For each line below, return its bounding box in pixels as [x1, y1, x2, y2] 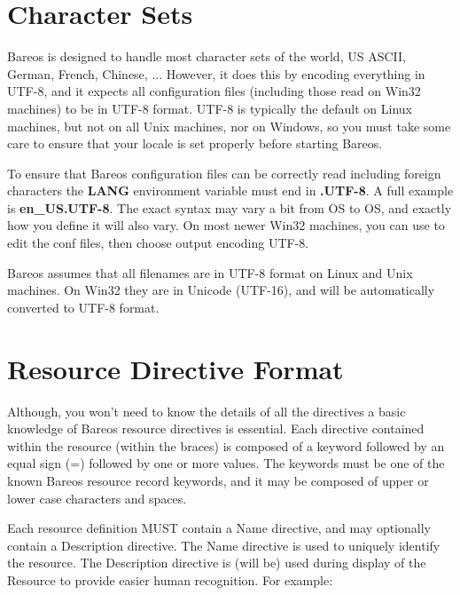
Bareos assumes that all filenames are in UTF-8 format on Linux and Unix [7, 263, 413, 282]
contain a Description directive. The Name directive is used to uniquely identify [7, 535, 441, 554]
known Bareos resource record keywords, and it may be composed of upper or [7, 471, 429, 489]
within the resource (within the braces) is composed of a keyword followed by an [7, 436, 445, 455]
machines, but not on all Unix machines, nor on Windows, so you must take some [7, 116, 451, 135]
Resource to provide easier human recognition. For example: [7, 570, 333, 589]
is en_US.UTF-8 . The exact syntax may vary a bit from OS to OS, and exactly [7, 198, 452, 217]
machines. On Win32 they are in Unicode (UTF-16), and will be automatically [7, 281, 435, 299]
